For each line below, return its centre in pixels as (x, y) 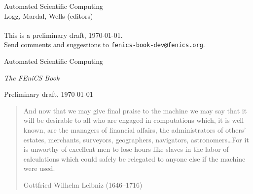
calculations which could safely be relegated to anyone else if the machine (134, 158)
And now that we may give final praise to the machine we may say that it (135, 110)
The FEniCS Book (32, 77)
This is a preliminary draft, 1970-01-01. (63, 35)
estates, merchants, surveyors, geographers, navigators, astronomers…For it (136, 139)
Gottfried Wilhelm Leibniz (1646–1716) (83, 184)
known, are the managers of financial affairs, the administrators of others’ (135, 130)
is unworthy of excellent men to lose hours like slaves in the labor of (126, 149)
